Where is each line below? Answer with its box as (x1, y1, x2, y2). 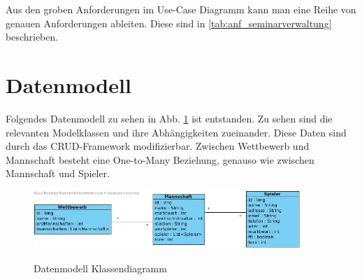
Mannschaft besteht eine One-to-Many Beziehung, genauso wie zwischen (6, 152, 314, 167)
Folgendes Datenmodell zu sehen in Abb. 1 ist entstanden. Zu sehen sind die (6, 111, 333, 125)
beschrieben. (6, 29, 59, 44)
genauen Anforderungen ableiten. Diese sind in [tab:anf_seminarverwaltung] (6, 15, 332, 30)
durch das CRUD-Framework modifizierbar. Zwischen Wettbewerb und (6, 139, 310, 153)
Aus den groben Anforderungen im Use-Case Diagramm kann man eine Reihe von (6, 2, 356, 16)
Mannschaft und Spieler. (6, 166, 110, 181)
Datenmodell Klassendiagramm (34, 261, 167, 276)
